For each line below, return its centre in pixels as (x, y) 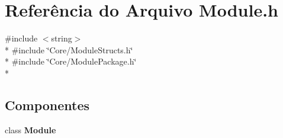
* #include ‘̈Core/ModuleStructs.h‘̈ (69, 49)
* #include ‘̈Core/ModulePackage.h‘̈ (71, 61)
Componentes (47, 105)
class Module (30, 129)
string (62, 38)
